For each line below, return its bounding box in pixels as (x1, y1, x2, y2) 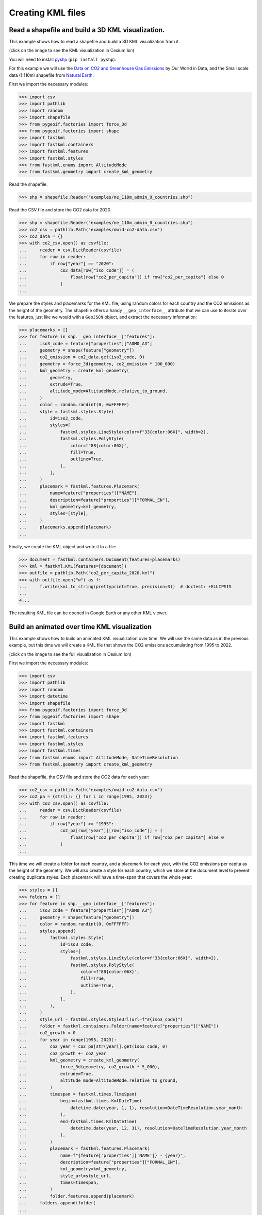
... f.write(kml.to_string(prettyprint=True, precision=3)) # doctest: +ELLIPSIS (19, 584, 232, 590)
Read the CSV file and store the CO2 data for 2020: (9, 207, 112, 213)
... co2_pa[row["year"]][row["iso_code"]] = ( (19, 828, 163, 833)
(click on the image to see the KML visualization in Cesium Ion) (9, 48, 134, 53)
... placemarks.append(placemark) (19, 524, 112, 530)
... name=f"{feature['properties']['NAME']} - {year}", (19, 1152, 186, 1158)
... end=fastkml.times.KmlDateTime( (19, 1118, 137, 1124)
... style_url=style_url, (19, 1173, 112, 1179)
